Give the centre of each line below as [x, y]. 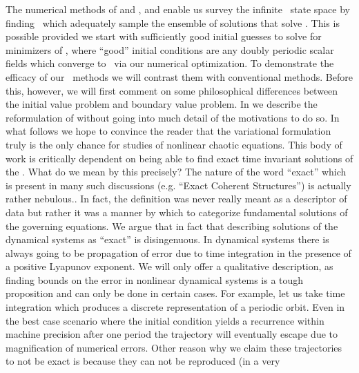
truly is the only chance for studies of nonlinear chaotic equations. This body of [174, 144]
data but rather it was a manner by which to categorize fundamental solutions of [177, 212]
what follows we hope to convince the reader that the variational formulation [168, 131]
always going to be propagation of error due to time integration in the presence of [178, 252]
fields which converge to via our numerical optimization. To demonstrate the [170, 63]
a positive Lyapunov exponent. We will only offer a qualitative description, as [169, 266]
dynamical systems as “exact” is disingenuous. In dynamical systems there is [167, 239]
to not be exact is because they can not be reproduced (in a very [143, 361]
